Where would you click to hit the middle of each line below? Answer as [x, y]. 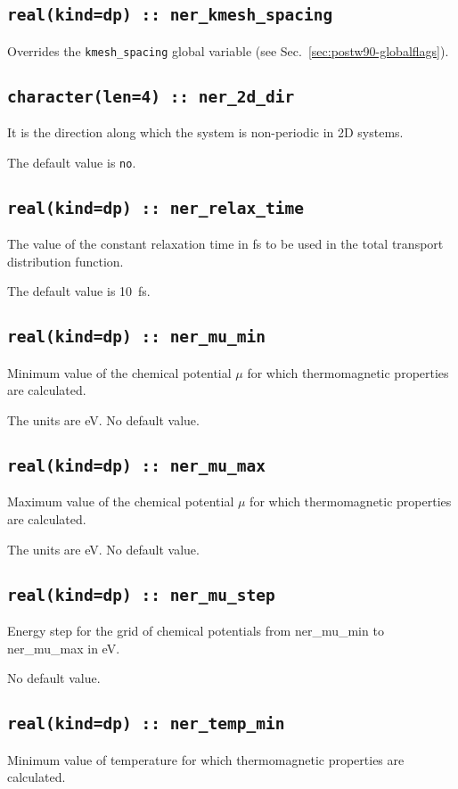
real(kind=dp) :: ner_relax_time [156, 208]
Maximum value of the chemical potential [121, 501]
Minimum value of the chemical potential [119, 372]
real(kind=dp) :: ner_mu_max [137, 465]
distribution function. [65, 261]
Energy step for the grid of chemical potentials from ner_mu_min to [196, 630]
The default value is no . [72, 162]
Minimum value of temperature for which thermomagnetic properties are [206, 759]
